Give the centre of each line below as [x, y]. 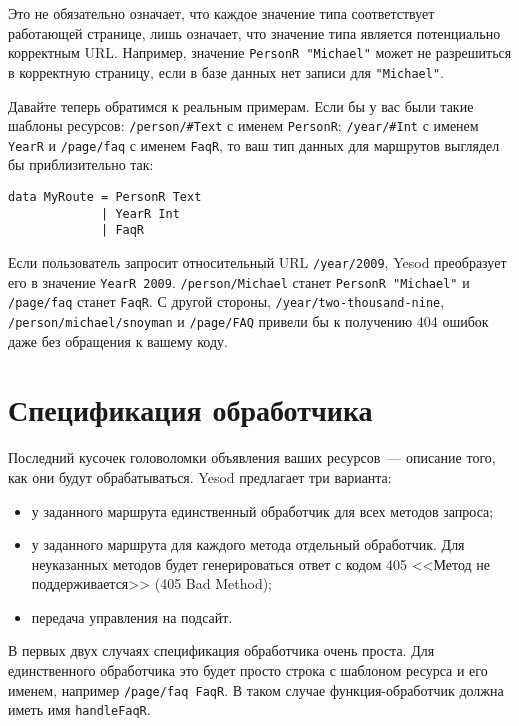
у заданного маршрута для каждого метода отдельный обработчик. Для [248, 544]
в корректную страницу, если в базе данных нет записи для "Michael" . [226, 71]
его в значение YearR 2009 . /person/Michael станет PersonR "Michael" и [239, 281]
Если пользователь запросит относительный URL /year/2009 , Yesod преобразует [257, 261]
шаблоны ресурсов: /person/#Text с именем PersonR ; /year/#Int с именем [243, 125]
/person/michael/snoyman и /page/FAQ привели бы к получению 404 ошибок [248, 320]
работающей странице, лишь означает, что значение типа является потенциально [254, 32]
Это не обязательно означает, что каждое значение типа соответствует [221, 13]
